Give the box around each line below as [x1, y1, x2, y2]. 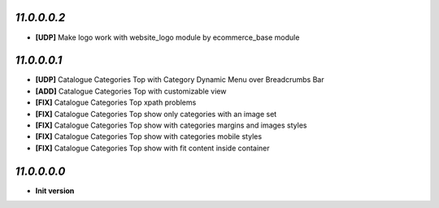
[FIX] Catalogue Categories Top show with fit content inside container [35, 143, 270, 153]
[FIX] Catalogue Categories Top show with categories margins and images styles [35, 120, 307, 130]
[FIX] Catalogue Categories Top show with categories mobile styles [35, 132, 263, 141]
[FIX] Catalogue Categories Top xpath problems [35, 97, 197, 107]
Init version [35, 185, 75, 195]
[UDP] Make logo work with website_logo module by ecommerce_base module [35, 32, 300, 42]
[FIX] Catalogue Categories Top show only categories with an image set [35, 109, 277, 119]
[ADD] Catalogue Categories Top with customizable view [35, 86, 227, 96]
